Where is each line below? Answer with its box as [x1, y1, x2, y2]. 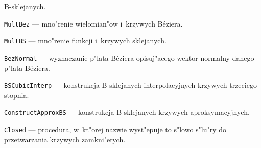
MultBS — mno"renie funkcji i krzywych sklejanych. [4, 35, 167, 46]
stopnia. [4, 89, 29, 100]
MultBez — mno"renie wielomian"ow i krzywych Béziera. [4, 18, 183, 29]
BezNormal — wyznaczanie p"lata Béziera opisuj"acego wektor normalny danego [4, 52, 254, 63]
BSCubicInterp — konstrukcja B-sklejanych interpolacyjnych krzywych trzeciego [4, 80, 257, 90]
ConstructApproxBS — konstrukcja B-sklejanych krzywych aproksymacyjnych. [4, 107, 250, 117]
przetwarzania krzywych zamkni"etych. [4, 134, 126, 144]
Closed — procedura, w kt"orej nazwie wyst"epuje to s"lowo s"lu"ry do [4, 124, 227, 135]
